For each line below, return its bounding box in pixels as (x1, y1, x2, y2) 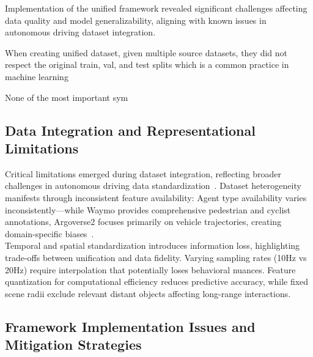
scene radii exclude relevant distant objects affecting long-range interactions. (5, 287, 291, 300)
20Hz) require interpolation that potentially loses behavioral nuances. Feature (5, 263, 296, 276)
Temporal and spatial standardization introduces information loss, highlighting (5, 239, 300, 252)
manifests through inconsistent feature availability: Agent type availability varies (5, 191, 307, 204)
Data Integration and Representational (5, 120, 256, 139)
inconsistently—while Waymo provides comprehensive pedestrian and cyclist (5, 203, 291, 216)
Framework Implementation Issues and (5, 317, 256, 336)
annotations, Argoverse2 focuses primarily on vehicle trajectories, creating (5, 215, 282, 228)
